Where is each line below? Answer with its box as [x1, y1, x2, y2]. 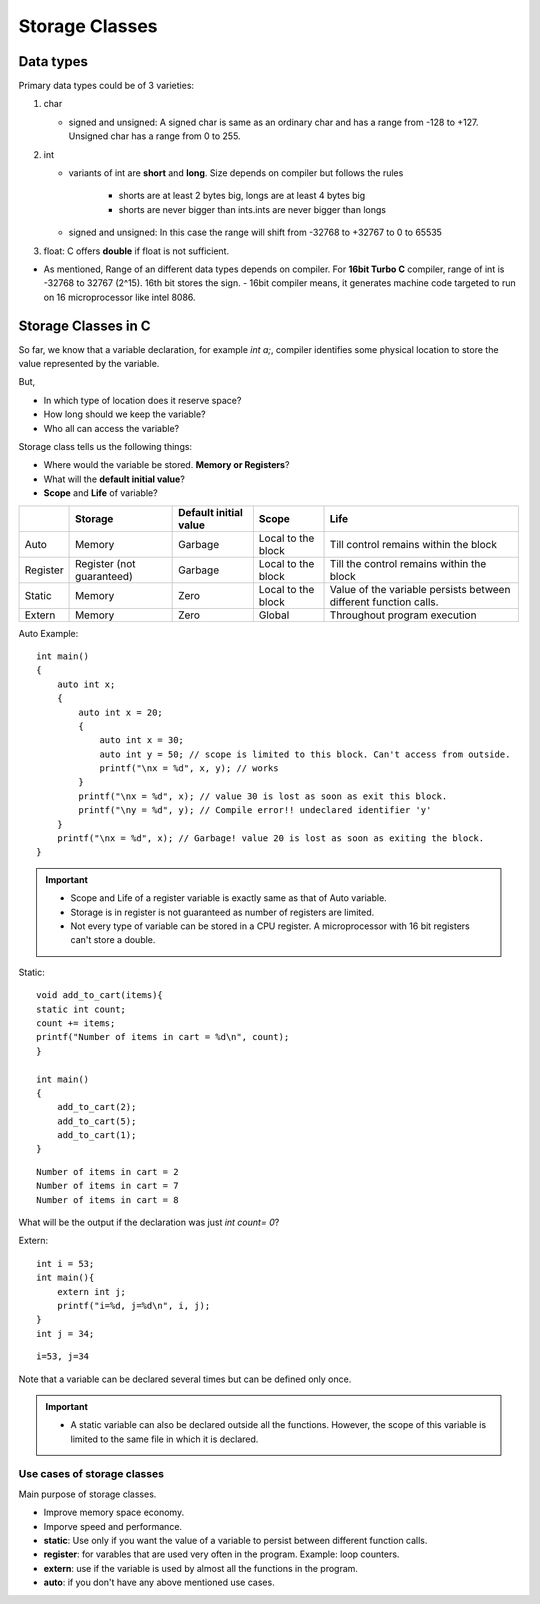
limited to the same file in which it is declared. [70, 1433, 259, 1445]
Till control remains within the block [329, 537, 497, 551]
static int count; [36, 1003, 127, 1015]
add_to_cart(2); [56, 1101, 137, 1113]
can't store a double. [70, 934, 156, 946]
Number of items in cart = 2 [36, 1166, 179, 1177]
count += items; [36, 1017, 116, 1029]
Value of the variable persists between [329, 582, 511, 596]
